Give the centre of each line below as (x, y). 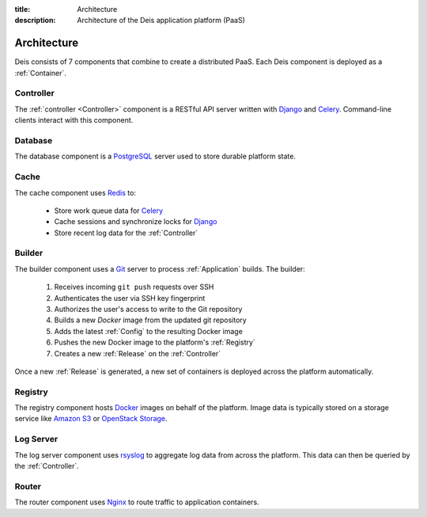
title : (23, 9)
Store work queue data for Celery (109, 211)
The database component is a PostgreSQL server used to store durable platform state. (155, 156)
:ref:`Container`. (41, 73)
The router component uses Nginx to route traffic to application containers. (137, 502)
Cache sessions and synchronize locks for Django (136, 222)
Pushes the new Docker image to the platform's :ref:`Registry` (155, 342)
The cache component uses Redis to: (75, 192)
